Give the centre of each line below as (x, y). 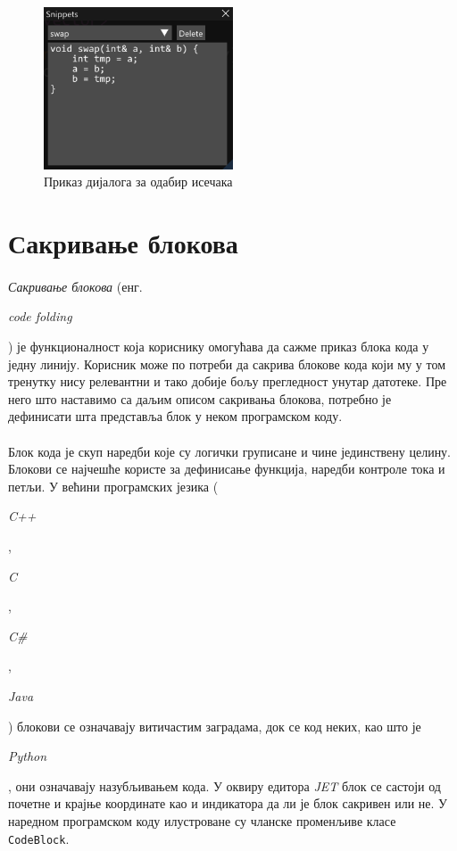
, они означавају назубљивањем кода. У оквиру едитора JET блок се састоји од (224, 785)
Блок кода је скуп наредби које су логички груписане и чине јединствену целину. (230, 451)
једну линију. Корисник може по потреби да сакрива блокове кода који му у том (227, 364)
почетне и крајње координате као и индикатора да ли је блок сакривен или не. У (228, 803)
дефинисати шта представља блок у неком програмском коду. (175, 416)
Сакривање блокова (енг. (75, 286)
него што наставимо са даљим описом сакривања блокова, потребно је (200, 398)
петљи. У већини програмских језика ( (113, 486)
